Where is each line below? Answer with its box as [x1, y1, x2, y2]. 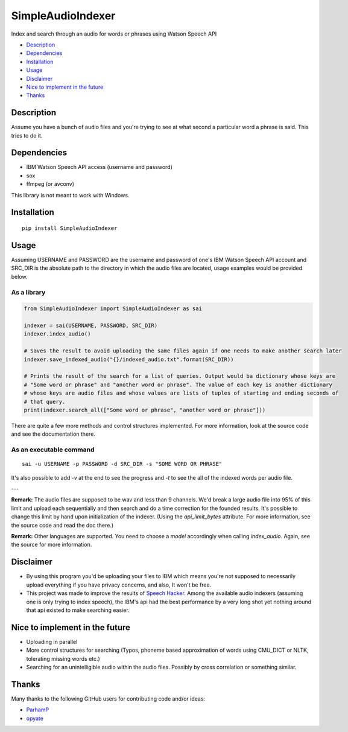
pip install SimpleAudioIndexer [22, 225, 118, 232]
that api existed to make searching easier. [26, 606, 130, 614]
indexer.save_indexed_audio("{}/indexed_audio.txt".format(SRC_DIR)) [24, 356, 234, 363]
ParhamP [26, 706, 49, 713]
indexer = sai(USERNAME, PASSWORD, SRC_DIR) [24, 322, 158, 329]
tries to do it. [11, 132, 43, 139]
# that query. [24, 398, 66, 405]
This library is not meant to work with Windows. [11, 191, 130, 199]
